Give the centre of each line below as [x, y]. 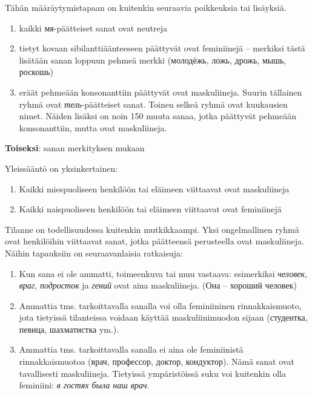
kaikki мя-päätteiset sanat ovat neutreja [93, 28]
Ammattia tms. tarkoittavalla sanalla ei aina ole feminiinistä [131, 349]
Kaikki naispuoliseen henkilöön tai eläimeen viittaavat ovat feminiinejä [150, 209]
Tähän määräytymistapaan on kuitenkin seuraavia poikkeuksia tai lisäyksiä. [146, 7]
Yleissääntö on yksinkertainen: [61, 168]
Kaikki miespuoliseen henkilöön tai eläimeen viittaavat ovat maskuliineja [154, 188]
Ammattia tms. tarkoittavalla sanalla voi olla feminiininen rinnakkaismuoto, [160, 305]
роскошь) [36, 72]
